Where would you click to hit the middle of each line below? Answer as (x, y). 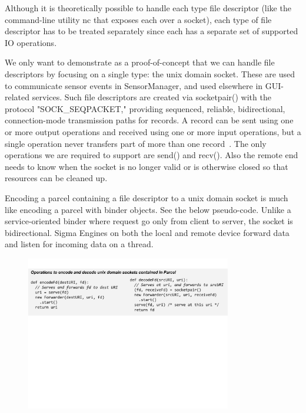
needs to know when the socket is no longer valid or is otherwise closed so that (147, 166)
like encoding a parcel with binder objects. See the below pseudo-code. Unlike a (148, 209)
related (17, 97)
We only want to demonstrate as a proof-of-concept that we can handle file (140, 62)
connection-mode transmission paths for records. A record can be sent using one (149, 120)
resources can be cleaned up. (56, 178)
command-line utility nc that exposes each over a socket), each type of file (138, 19)
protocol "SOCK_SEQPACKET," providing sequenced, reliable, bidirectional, (145, 108)
